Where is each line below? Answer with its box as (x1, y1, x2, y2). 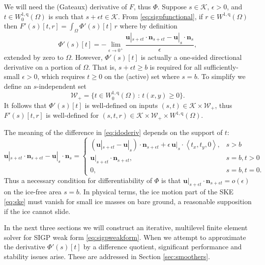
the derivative (4, 241, 45, 252)
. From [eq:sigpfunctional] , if (118, 11, 203, 21)
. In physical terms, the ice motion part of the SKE (79, 186, 234, 197)
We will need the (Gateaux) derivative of (4, 1, 127, 11)
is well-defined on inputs (85, 100, 158, 110)
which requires (41, 71, 85, 81)
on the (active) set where (104, 71, 180, 81)
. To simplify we (197, 71, 246, 81)
